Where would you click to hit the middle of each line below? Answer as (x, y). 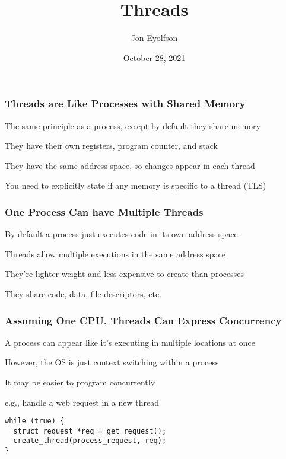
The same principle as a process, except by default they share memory (133, 125)
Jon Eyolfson (154, 38)
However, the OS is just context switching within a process (112, 362)
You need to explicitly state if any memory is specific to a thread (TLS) (136, 185)
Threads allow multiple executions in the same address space (115, 254)
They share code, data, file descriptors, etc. (83, 293)
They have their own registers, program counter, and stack (112, 146)
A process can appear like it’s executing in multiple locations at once (130, 342)
